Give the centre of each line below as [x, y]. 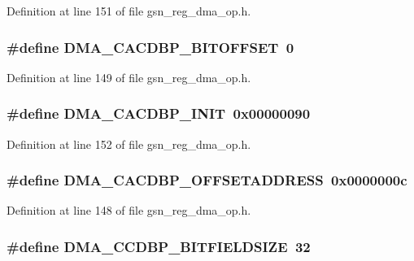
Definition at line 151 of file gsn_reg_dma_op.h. [129, 11]
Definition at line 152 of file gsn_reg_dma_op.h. [129, 144]
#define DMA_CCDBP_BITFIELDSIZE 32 [159, 246]
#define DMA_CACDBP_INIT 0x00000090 [159, 113]
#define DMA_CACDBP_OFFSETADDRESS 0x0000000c [207, 180]
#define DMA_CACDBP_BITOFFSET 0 [150, 47]
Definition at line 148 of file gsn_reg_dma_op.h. [129, 210]
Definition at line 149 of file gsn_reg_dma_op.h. [129, 77]
